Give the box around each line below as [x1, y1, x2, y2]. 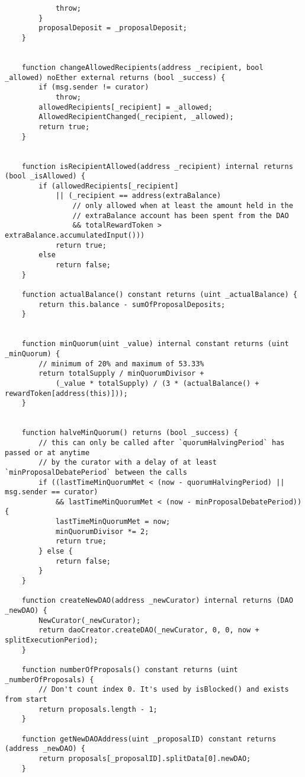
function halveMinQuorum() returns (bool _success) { [21, 429, 238, 437]
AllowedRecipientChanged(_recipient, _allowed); [38, 113, 234, 121]
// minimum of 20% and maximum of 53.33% [38, 359, 204, 368]
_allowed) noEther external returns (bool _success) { [5, 73, 226, 82]
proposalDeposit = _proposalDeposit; [38, 24, 187, 33]
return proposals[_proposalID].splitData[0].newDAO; [38, 754, 251, 763]
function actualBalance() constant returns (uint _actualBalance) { [21, 290, 297, 299]
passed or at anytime [5, 448, 90, 457]
